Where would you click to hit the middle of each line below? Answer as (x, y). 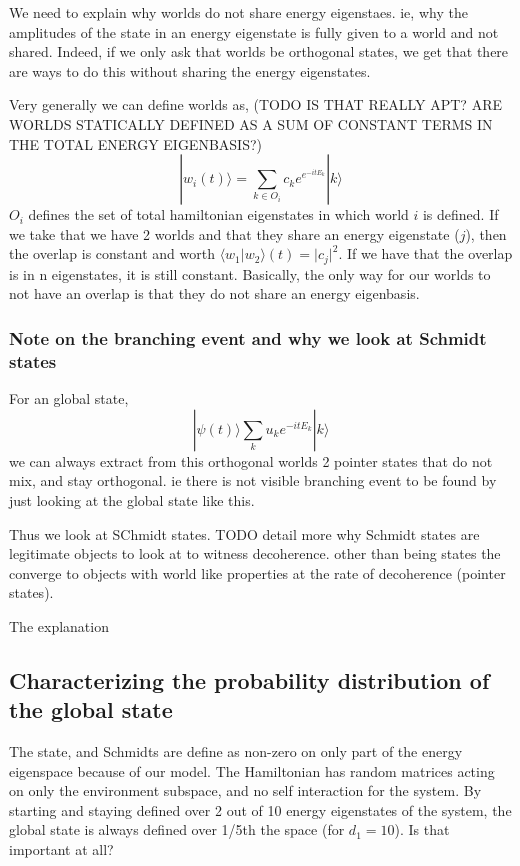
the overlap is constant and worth (112, 253)
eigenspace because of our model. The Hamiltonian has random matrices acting (252, 770)
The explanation (59, 625)
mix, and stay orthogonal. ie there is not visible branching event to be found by (253, 480)
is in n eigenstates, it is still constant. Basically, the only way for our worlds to (250, 273)
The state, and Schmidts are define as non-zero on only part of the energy (236, 751)
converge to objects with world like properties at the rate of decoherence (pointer (257, 572)
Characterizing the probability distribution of (249, 679)
